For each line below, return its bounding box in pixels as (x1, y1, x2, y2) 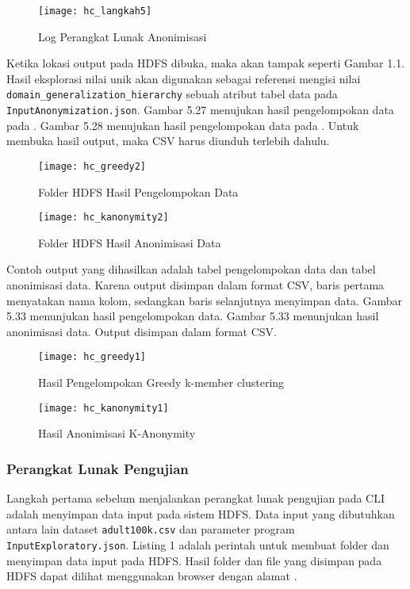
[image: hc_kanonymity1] (38, 402, 169, 414)
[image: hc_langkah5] (38, 6, 152, 17)
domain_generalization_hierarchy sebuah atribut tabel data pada (6, 86, 338, 102)
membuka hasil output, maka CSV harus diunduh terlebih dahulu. (6, 132, 330, 149)
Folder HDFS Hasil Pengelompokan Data (38, 183, 239, 200)
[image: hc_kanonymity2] (38, 212, 169, 224)
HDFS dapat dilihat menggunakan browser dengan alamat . (6, 568, 297, 584)
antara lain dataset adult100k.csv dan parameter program (6, 521, 295, 537)
